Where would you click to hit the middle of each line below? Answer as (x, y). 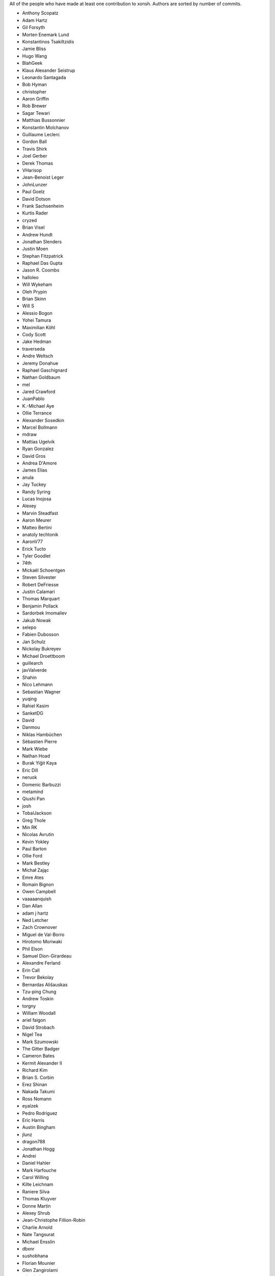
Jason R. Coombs (41, 270)
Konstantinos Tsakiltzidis (48, 41)
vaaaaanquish (37, 899)
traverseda (34, 349)
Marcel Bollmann (40, 427)
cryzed (30, 220)
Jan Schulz (34, 642)
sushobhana (35, 1256)
